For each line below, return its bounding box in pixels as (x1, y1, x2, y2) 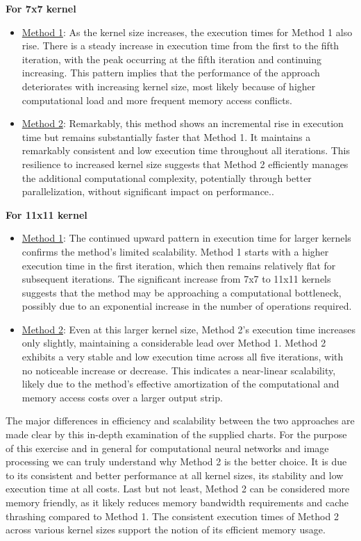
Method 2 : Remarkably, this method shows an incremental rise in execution (22, 116, 344, 131)
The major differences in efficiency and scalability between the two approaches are (6, 413, 355, 428)
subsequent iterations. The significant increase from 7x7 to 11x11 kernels (22, 272, 331, 286)
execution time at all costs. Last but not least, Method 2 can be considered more (6, 481, 350, 496)
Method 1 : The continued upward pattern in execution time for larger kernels (22, 231, 351, 245)
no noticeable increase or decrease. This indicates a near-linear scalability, (22, 363, 336, 377)
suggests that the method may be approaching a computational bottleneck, (22, 285, 342, 299)
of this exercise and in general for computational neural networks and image (6, 440, 329, 455)
